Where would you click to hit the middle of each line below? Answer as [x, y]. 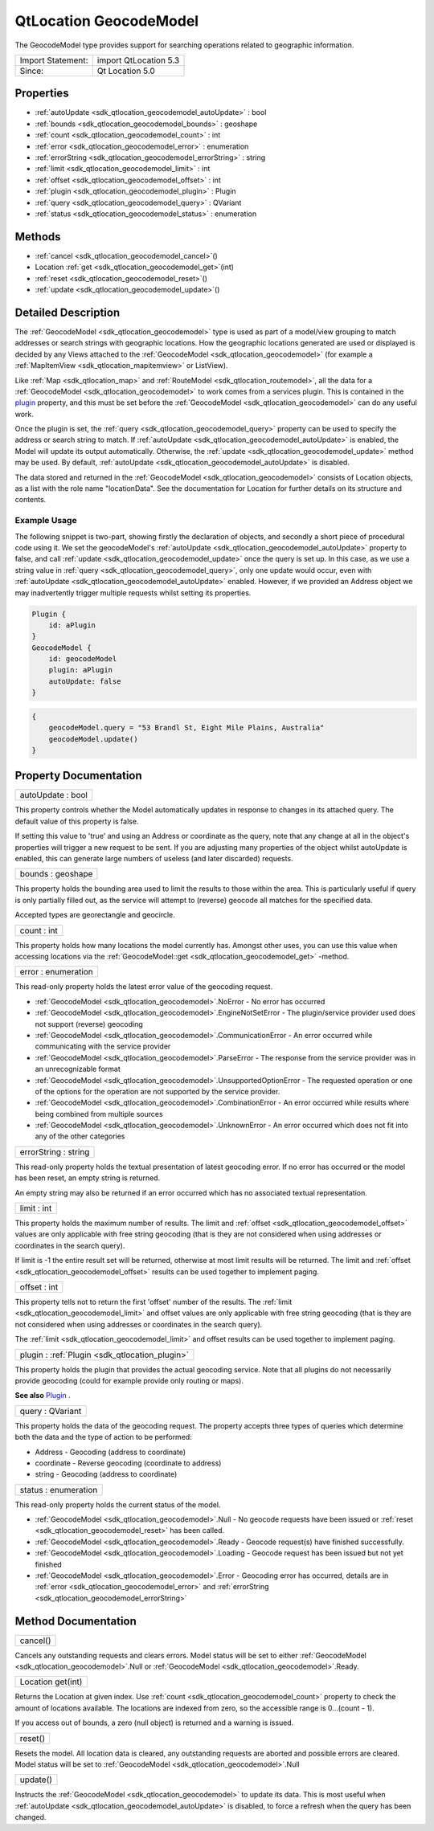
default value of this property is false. [77, 821]
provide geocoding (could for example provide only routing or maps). [129, 1380]
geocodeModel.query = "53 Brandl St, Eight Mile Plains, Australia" [186, 728]
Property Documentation [78, 776]
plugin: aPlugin [80, 670]
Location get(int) [51, 1682]
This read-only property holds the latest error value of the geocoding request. [144, 987]
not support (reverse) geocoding [89, 1024]
